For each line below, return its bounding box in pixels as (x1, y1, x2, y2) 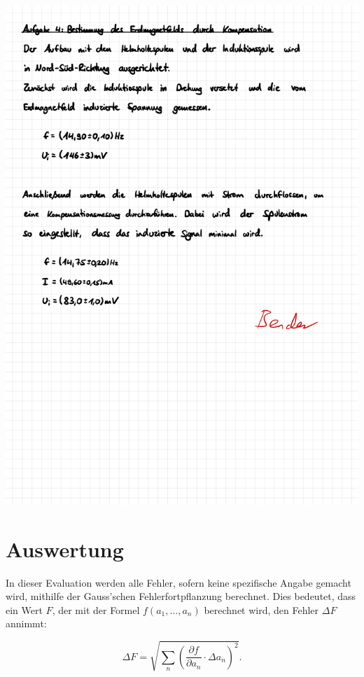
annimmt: (6, 616, 47, 631)
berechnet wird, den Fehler (204, 602, 319, 617)
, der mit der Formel (52, 602, 140, 617)
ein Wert (6, 602, 43, 617)
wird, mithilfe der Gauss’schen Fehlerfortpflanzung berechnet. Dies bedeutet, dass (6, 589, 356, 603)
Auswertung (6, 534, 124, 563)
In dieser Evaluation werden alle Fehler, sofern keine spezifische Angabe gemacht (6, 575, 351, 589)
